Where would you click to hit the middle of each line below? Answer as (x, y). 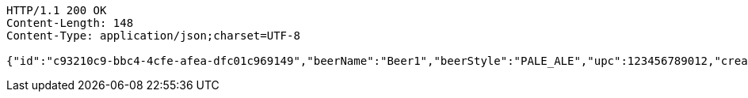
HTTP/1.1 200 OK (57, 10)
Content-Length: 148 (70, 23)
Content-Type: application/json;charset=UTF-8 (153, 36)
